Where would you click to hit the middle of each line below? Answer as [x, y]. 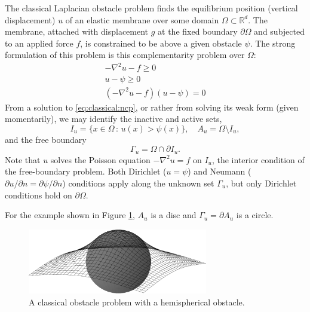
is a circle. [255, 215]
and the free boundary [46, 139]
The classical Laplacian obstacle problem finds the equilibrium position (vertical [151, 8]
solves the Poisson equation [100, 159]
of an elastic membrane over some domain [142, 19]
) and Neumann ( [220, 171]
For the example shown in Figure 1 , [70, 215]
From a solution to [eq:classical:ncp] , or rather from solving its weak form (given [152, 107]
